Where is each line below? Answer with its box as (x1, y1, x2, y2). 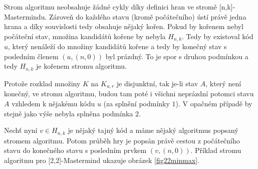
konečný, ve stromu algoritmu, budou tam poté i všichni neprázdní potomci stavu (4, 88, 254, 99)
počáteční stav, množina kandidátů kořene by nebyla (4, 31, 166, 41)
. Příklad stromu (190, 145, 241, 155)
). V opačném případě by (175, 98, 252, 108)
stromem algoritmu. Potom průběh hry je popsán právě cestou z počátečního (4, 135, 240, 145)
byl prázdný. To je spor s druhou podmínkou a (105, 51, 248, 61)
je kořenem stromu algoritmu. (36, 61, 127, 71)
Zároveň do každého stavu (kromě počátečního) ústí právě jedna (49, 11, 246, 22)
